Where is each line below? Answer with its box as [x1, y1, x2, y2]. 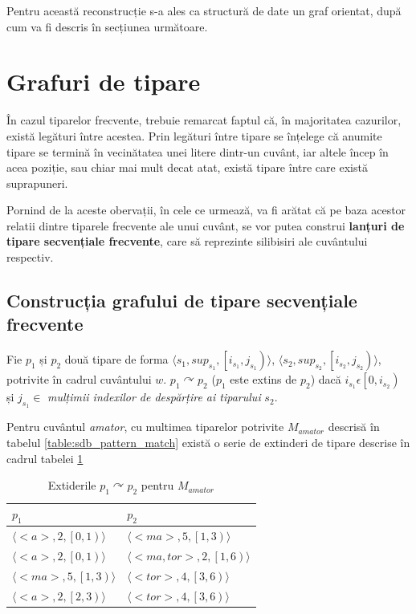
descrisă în [328, 418, 380, 435]
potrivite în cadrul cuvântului [6, 371, 152, 388]
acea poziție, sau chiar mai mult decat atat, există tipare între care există [6, 159, 368, 176]
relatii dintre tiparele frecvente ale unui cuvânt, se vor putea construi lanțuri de [6, 217, 405, 234]
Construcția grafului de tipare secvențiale [6, 288, 357, 313]
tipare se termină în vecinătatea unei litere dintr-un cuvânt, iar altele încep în [6, 143, 389, 160]
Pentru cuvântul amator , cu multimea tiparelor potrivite [6, 418, 284, 435]
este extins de [230, 371, 297, 388]
